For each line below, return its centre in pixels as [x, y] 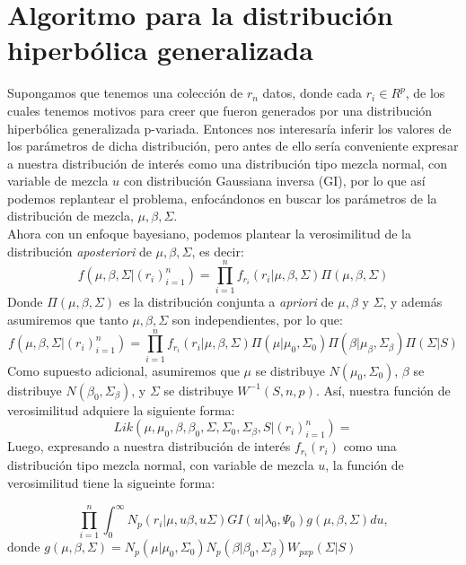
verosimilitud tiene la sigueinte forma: [111, 482]
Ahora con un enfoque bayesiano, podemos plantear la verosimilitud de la [209, 234]
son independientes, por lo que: [257, 319]
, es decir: [218, 251]
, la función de [365, 465]
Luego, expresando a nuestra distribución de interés [149, 446]
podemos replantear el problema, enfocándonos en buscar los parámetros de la [222, 198]
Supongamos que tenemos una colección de [125, 93]
